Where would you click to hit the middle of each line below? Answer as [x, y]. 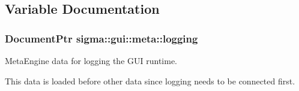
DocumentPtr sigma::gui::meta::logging [101, 38]
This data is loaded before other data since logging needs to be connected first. [150, 81]
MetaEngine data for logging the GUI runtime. [91, 60]
